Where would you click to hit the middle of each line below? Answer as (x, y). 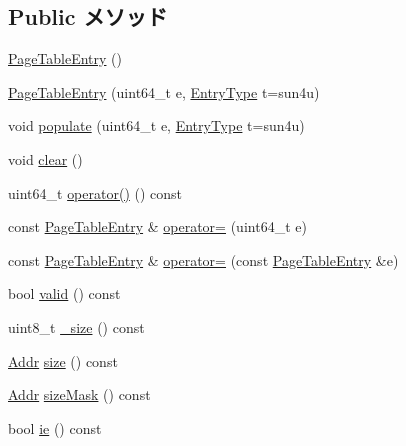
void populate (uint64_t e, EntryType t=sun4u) (156, 125)
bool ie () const (55, 427)
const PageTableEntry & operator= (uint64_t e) (157, 226)
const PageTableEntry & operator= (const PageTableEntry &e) (203, 259)
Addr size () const (63, 360)
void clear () (45, 158)
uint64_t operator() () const (95, 192)
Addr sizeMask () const (79, 394)
